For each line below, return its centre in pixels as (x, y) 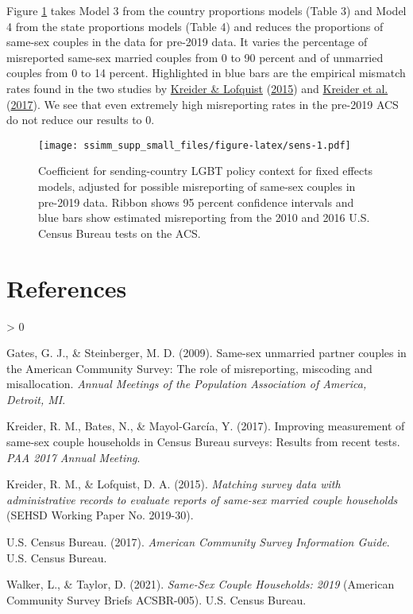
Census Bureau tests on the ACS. (120, 233)
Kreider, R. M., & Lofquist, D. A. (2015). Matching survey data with (174, 484)
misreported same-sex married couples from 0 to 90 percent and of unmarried (195, 57)
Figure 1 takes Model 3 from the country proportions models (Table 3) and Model (206, 10)
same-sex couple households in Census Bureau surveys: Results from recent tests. (203, 442)
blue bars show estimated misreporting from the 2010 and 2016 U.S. (204, 218)
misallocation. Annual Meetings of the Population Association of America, (187, 384)
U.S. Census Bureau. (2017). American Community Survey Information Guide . (198, 542)
